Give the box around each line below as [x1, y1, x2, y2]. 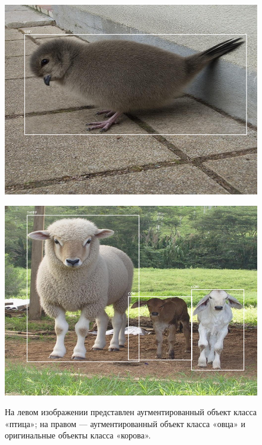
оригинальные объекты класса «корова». [5, 429, 151, 441]
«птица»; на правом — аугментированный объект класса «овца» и [5, 417, 245, 429]
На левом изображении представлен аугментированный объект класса [5, 406, 257, 418]
